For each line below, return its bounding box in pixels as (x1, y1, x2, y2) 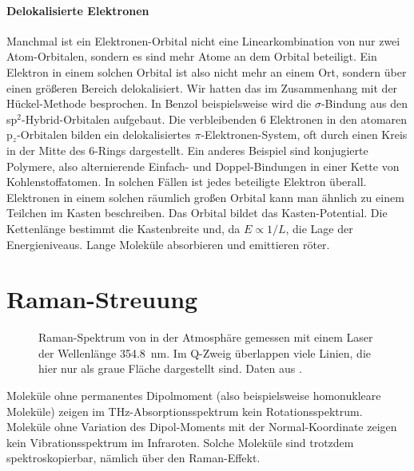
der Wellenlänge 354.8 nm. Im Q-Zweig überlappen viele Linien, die (38, 344, 372, 361)
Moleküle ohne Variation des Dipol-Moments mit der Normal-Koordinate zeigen (6, 418, 397, 435)
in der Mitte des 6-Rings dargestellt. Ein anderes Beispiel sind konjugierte (6, 141, 368, 158)
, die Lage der (285, 220, 353, 236)
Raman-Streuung (6, 283, 198, 315)
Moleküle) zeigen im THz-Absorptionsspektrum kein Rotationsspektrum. (6, 402, 363, 419)
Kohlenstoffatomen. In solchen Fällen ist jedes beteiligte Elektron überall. (6, 173, 367, 190)
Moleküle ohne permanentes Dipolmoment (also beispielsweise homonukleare (6, 387, 381, 404)
